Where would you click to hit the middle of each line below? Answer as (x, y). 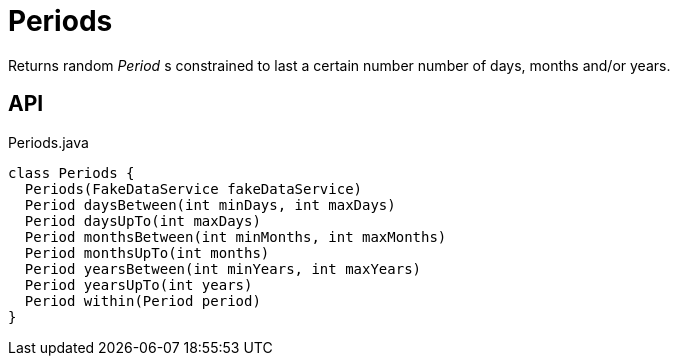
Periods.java (48, 142)
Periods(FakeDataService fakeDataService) (193, 188)
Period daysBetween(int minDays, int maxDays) (210, 204)
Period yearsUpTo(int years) (138, 284)
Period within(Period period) (142, 300)
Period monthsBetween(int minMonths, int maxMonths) (235, 236)
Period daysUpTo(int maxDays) (142, 220)
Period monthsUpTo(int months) (147, 252)
